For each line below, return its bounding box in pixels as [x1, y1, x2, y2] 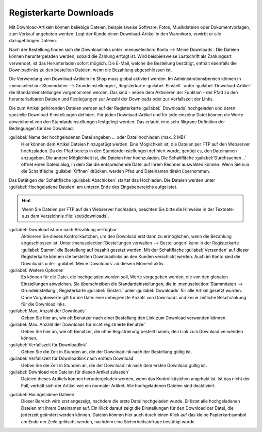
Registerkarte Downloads [9, 7, 114, 18]
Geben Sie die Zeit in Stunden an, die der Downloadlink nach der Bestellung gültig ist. [21, 349, 192, 354]
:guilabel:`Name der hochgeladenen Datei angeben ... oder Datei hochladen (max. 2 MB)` [9, 134, 187, 140]
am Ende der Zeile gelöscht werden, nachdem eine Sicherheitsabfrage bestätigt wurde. [21, 418, 196, 424]
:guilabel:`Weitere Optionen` [9, 267, 65, 273]
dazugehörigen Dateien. [9, 38, 58, 44]
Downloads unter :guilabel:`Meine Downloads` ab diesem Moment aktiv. [21, 260, 165, 266]
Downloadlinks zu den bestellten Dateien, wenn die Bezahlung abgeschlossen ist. [9, 67, 172, 73]
